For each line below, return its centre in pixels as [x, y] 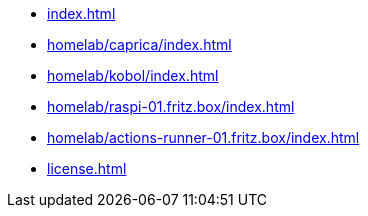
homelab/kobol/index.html [133, 75]
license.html [87, 168]
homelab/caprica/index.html [139, 44]
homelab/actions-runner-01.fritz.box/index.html [203, 137]
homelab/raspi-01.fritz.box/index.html [171, 106]
